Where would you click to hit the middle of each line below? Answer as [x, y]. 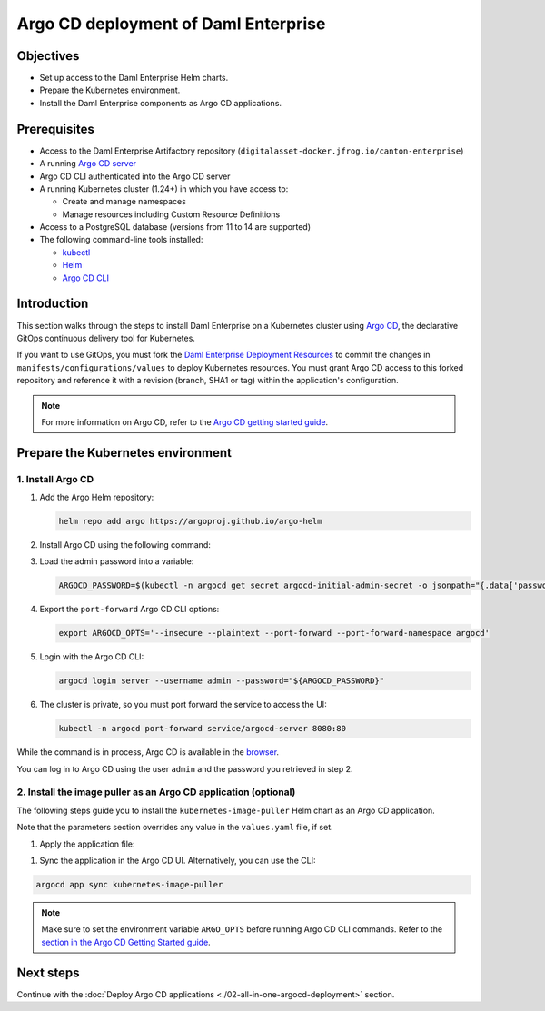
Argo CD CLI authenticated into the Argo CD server [135, 176]
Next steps [48, 972]
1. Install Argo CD [55, 479]
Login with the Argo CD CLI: [92, 657]
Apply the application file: [87, 844]
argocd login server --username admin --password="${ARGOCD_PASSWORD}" [222, 681]
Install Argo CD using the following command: [125, 545]
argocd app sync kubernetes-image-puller [129, 884]
